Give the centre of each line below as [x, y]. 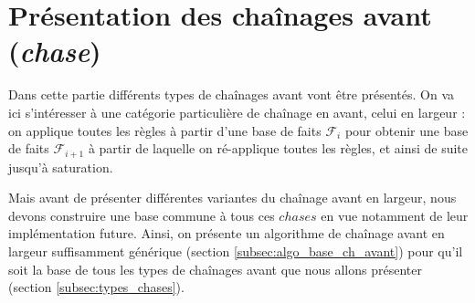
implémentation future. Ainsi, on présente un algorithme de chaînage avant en [227, 233]
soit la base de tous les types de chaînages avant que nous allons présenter [215, 269]
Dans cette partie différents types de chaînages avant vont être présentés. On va [232, 94]
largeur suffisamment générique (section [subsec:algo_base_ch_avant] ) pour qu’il [236, 251]
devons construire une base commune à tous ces [142, 215]
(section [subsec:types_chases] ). [96, 287]
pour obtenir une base [406, 130]
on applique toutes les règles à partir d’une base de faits [165, 130]
